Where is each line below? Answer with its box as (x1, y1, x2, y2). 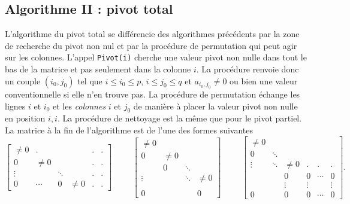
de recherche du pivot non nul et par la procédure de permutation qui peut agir (5, 39, 297, 51)
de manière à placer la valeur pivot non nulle (133, 99, 298, 112)
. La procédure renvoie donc (196, 63, 299, 75)
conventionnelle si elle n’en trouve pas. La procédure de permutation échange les (5, 88, 300, 101)
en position (5, 112, 46, 124)
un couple (5, 74, 41, 87)
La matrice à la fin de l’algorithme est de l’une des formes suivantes (5, 124, 254, 136)
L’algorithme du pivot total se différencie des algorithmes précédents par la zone (5, 28, 300, 40)
